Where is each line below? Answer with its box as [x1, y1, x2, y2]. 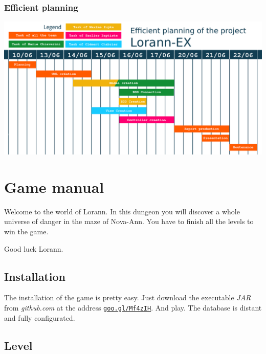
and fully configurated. [4, 312, 75, 323]
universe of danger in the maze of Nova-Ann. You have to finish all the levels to [4, 216, 254, 227]
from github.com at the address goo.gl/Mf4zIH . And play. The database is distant [4, 302, 262, 313]
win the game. [4, 226, 49, 236]
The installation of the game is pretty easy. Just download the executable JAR [4, 292, 251, 303]
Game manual [4, 176, 104, 197]
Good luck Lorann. [4, 243, 63, 254]
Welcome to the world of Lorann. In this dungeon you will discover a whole [4, 206, 240, 216]
